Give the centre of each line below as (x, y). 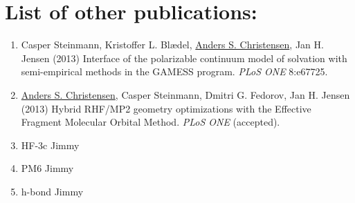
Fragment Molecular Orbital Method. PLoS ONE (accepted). (151, 122)
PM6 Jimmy (47, 168)
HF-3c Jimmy (50, 145)
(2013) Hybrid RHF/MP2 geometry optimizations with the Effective (166, 108)
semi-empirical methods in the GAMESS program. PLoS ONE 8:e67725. (174, 71)
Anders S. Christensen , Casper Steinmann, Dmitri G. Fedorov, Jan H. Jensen (185, 94)
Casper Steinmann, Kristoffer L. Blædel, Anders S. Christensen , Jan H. (172, 45)
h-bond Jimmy (52, 191)
